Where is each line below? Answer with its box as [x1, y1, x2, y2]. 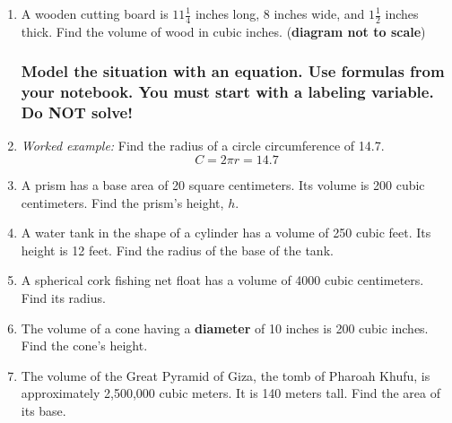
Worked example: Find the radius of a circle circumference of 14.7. [21, 136, 385, 155]
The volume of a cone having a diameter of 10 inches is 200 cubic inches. [21, 318, 429, 337]
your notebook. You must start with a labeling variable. [21, 81, 434, 103]
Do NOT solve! [21, 101, 133, 124]
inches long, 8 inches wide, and [195, 4, 365, 22]
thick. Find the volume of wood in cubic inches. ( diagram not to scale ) [21, 22, 426, 40]
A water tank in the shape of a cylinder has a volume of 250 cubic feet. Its [21, 223, 431, 242]
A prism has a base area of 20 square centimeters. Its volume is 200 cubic [21, 176, 425, 194]
